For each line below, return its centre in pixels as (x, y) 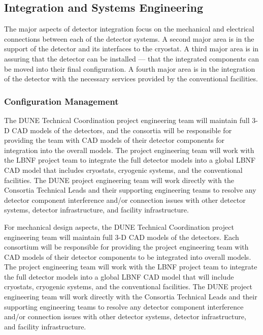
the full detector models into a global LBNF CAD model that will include (119, 276)
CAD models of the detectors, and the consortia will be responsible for (122, 130)
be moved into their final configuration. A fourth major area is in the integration (130, 68)
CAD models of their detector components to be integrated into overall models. (128, 256)
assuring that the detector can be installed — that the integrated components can (132, 58)
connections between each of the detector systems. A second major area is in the (129, 38)
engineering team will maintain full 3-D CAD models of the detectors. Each (122, 237)
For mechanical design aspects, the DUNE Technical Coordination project (119, 226)
